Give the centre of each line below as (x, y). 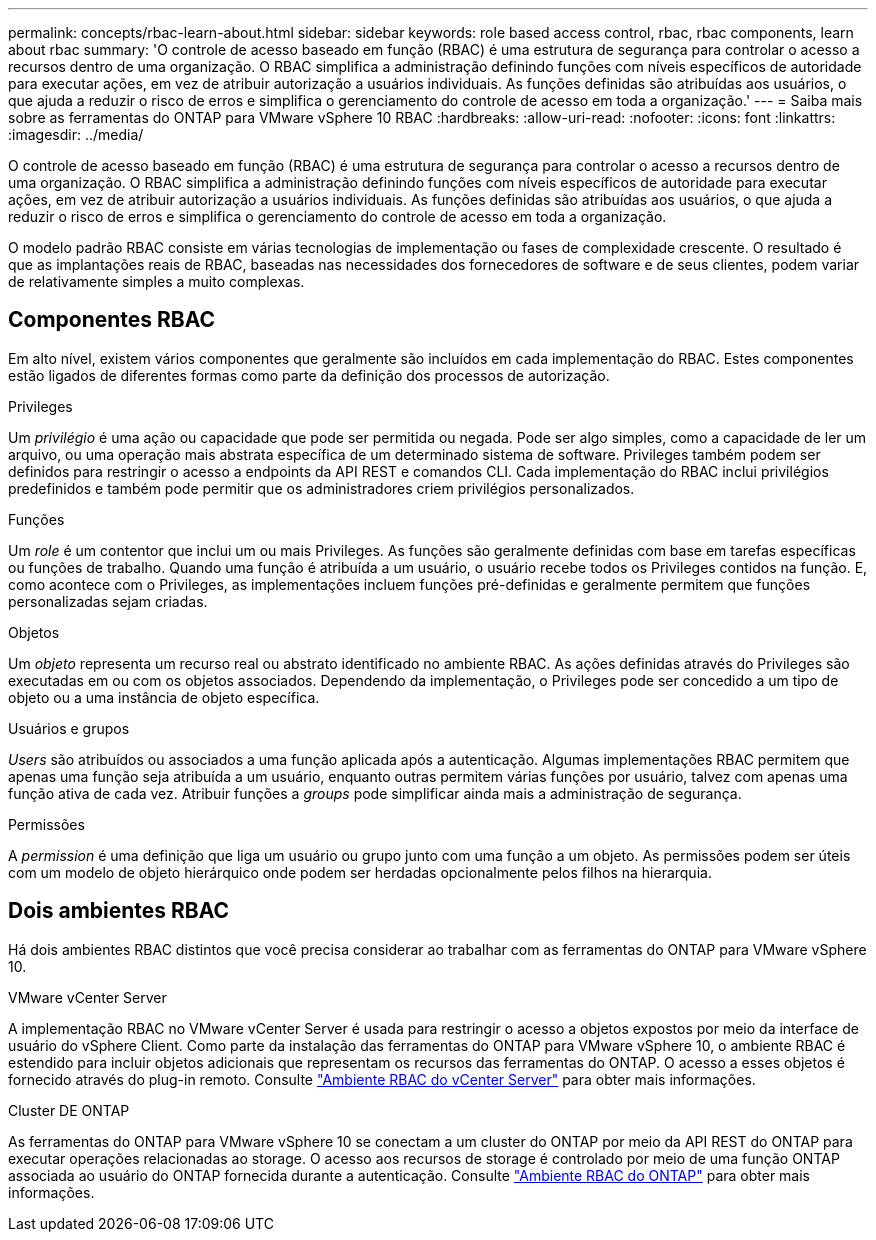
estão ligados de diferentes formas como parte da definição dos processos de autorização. (309, 375)
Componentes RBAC (112, 320)
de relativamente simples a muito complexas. (156, 281)
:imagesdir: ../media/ (76, 134)
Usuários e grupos (69, 728)
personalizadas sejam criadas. (108, 601)
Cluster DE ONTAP (69, 1110)
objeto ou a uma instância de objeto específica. (164, 697)
